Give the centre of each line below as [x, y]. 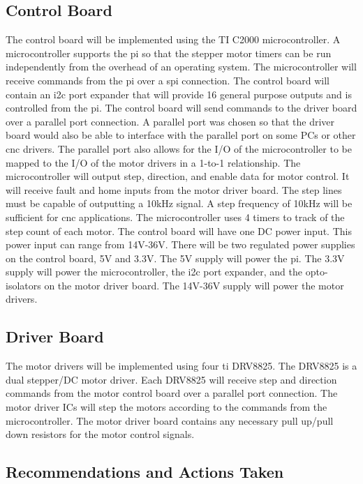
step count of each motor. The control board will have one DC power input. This [179, 230]
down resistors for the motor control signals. [100, 434]
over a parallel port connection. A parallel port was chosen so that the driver [170, 121]
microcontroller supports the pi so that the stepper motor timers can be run [169, 53]
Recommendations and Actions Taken [145, 472]
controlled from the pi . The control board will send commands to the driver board [181, 108]
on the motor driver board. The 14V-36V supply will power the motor [194, 285]
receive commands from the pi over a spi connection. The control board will [168, 80]
